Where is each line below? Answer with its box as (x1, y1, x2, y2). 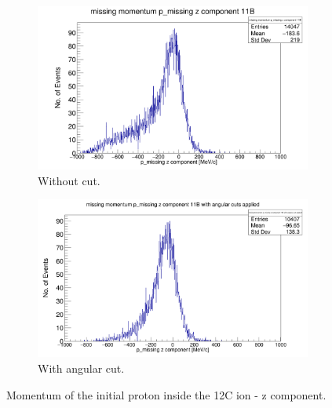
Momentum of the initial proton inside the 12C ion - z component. (6, 386, 327, 403)
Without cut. (38, 172, 100, 188)
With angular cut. (38, 359, 125, 376)
